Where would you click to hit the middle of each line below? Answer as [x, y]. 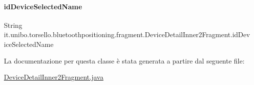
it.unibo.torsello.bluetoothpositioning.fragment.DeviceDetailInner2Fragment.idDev [127, 34]
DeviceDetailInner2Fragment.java [54, 77]
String [13, 25]
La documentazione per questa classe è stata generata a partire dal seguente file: [124, 60]
